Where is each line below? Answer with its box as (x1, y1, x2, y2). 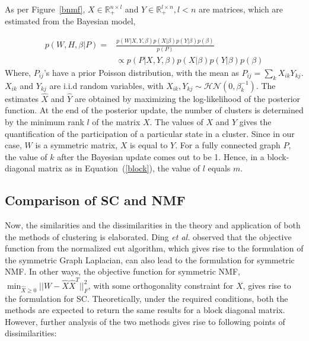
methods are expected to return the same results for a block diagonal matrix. (5, 304, 285, 316)
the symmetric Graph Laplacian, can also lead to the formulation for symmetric (5, 253, 295, 266)
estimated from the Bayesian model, (5, 15, 136, 27)
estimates (5, 92, 39, 104)
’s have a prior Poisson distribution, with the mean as (43, 66, 239, 78)
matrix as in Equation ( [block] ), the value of (38, 162, 200, 174)
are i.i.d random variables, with (49, 79, 164, 91)
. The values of (149, 115, 203, 128)
